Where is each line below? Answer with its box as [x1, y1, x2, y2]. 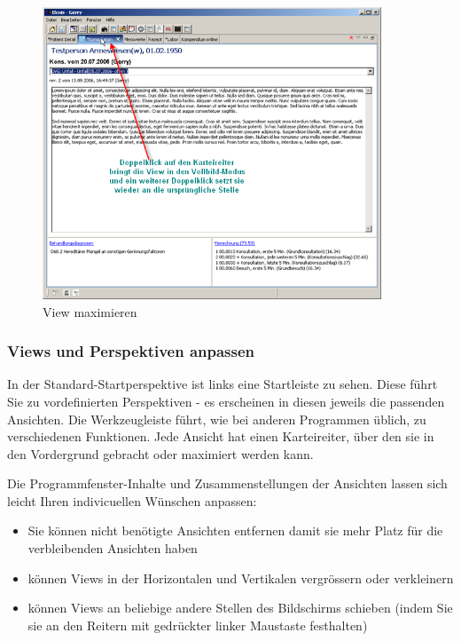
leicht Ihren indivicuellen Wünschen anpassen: [7, 491, 257, 510]
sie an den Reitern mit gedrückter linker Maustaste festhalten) [27, 615, 368, 634]
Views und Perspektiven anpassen [7, 340, 255, 362]
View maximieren [43, 302, 137, 320]
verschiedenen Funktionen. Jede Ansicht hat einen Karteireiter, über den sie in [7, 427, 434, 446]
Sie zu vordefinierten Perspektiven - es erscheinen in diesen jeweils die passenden [7, 392, 445, 410]
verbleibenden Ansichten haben [27, 539, 198, 558]
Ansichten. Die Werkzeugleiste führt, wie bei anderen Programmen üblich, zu [7, 409, 426, 428]
